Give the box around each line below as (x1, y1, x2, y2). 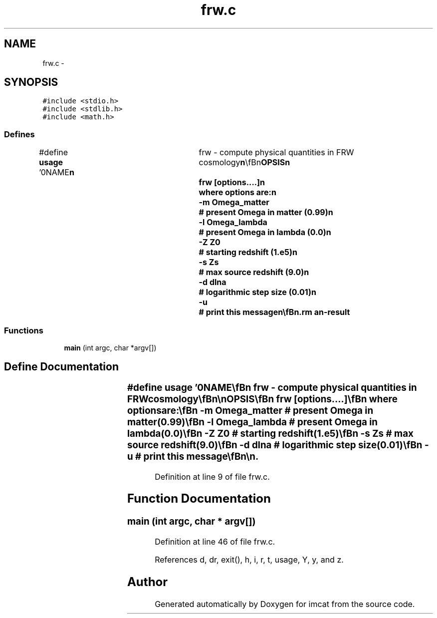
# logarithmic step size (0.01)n (199, 287, 316, 298)
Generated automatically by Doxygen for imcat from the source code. (155, 599, 415, 609)
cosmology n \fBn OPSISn (199, 157, 290, 168)
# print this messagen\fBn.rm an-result (199, 307, 350, 317)
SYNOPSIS (4, 76, 58, 89)
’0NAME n (39, 167, 74, 178)
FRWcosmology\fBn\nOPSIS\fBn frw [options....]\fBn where (127, 393, 398, 405)
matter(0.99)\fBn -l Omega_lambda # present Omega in (127, 416, 378, 428)
